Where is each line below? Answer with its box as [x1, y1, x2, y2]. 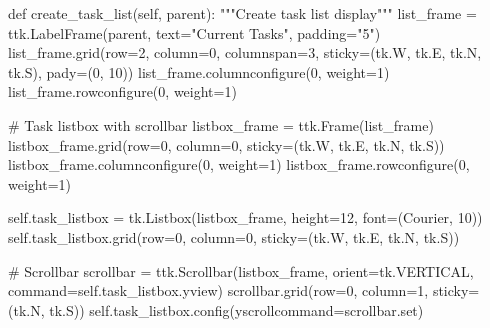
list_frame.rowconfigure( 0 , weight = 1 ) [8, 81, 237, 102]
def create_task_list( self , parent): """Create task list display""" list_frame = [8, 3, 477, 23]
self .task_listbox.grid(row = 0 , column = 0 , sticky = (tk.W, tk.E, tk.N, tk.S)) [8, 226, 460, 247]
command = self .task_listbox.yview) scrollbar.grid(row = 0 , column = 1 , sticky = [8, 280, 480, 301]
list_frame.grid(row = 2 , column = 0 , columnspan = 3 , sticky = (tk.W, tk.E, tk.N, [8, 42, 482, 63]
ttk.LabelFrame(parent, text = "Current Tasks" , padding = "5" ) [8, 22, 381, 43]
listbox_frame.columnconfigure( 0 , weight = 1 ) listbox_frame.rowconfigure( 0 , [8, 154, 470, 175]
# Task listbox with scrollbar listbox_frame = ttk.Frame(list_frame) [8, 114, 434, 135]
